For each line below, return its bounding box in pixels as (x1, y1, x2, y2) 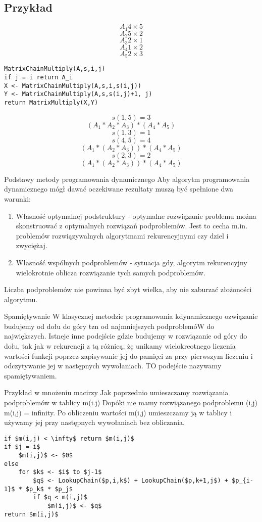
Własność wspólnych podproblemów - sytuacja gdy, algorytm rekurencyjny (16, 257, 247, 267)
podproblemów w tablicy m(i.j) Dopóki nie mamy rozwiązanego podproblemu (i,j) (4, 397, 258, 408)
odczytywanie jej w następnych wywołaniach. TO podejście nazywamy (4, 360, 222, 371)
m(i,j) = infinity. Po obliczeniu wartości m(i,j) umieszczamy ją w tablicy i (4, 407, 232, 417)
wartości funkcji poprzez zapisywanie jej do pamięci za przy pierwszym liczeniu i (4, 350, 253, 361)
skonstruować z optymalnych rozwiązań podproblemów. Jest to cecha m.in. (16, 220, 248, 231)
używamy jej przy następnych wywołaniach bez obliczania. (4, 417, 185, 428)
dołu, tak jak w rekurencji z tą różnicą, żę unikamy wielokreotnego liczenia (4, 341, 236, 351)
